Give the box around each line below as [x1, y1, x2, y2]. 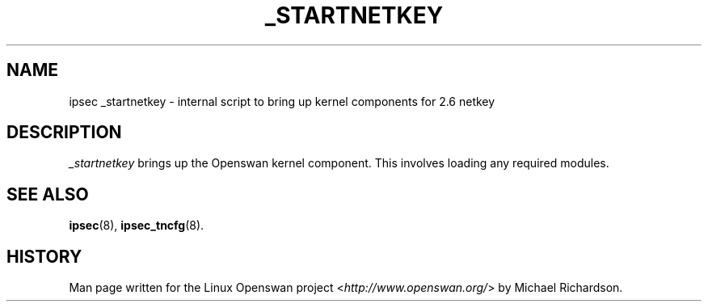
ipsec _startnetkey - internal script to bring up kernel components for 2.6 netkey [69, 94, 495, 108]
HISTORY [6, 246, 82, 267]
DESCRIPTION [6, 122, 122, 143]
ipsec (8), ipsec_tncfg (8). [69, 218, 204, 233]
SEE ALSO [6, 184, 89, 205]
